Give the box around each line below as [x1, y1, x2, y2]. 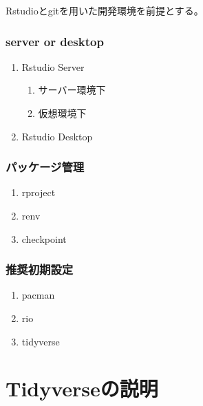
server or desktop [6, 32, 104, 50]
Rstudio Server [21, 59, 85, 74]
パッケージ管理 [6, 158, 85, 175]
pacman [21, 288, 55, 302]
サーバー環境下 [38, 83, 106, 97]
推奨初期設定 [6, 261, 74, 278]
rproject [21, 185, 56, 200]
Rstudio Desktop [21, 129, 93, 143]
